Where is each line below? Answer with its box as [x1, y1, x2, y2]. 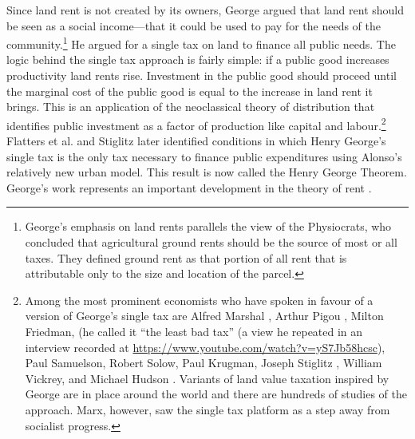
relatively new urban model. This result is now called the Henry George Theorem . [6, 164, 407, 180]
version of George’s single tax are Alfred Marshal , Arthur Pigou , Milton [25, 307, 384, 324]
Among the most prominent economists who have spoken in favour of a [25, 291, 373, 308]
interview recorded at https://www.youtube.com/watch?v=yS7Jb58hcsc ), [25, 338, 385, 355]
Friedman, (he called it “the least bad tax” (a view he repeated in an [25, 323, 363, 339]
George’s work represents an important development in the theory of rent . [6, 179, 372, 196]
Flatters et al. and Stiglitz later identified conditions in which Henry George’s [6, 132, 386, 149]
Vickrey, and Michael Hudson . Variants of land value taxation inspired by [25, 370, 389, 386]
